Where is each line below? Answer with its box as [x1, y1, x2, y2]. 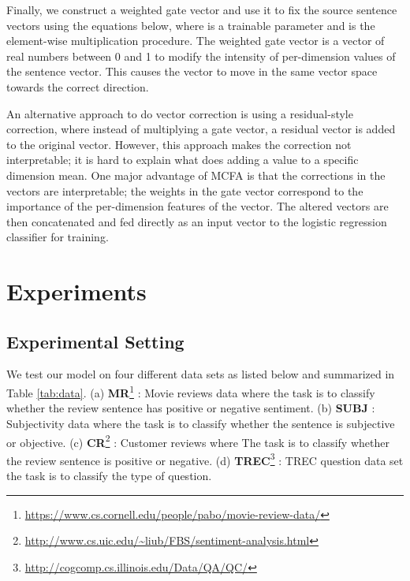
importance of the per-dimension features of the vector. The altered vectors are [6, 198, 389, 214]
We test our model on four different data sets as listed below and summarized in [6, 366, 395, 382]
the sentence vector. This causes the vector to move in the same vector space [6, 63, 378, 80]
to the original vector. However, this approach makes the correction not [6, 136, 352, 152]
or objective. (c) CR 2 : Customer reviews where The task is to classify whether [6, 431, 389, 450]
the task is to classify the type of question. [6, 467, 212, 484]
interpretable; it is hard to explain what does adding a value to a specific [6, 151, 359, 168]
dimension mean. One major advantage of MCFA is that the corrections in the [6, 166, 386, 183]
